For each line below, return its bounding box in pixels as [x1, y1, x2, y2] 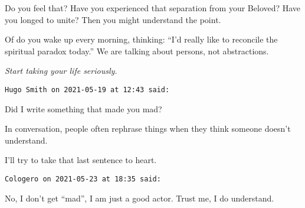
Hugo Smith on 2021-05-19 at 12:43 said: [5, 85, 170, 94]
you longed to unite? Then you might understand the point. [5, 13, 221, 25]
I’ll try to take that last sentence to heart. [5, 154, 157, 166]
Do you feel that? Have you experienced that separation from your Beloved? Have [5, 2, 301, 14]
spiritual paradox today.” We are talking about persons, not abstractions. [5, 44, 269, 57]
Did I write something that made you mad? [5, 102, 162, 115]
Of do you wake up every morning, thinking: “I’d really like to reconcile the [5, 33, 278, 45]
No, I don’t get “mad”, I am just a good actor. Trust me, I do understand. [5, 191, 274, 204]
